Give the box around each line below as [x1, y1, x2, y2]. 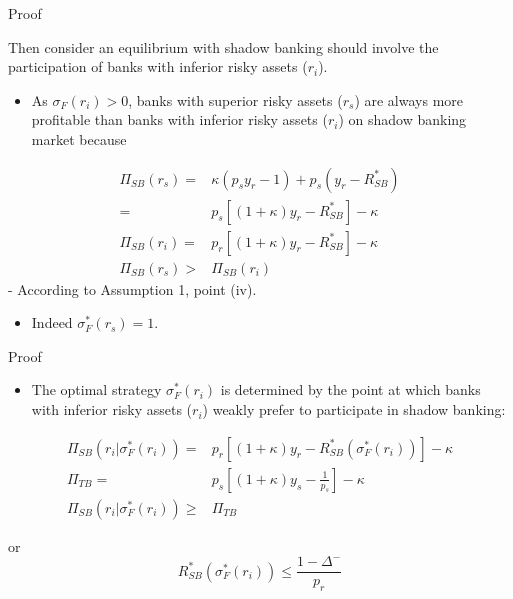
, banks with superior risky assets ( [128, 89, 343, 110]
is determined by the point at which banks [220, 379, 481, 400]
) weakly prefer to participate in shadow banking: [202, 399, 506, 420]
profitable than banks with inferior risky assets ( [31, 109, 328, 130]
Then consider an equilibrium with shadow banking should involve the [8, 36, 439, 57]
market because [31, 128, 127, 149]
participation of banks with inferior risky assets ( [8, 56, 308, 77]
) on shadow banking [338, 109, 467, 130]
